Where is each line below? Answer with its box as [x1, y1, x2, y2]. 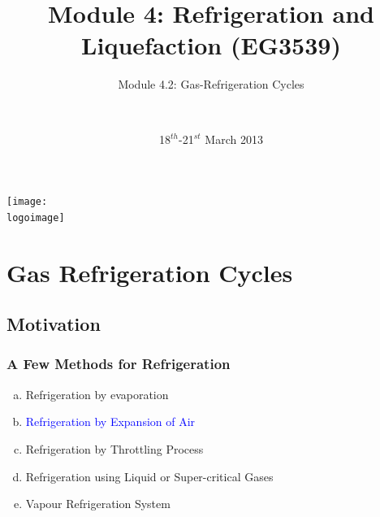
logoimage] [6, 211, 65, 224]
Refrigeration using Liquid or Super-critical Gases [25, 467, 274, 484]
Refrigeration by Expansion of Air [25, 413, 196, 430]
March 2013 [205, 130, 263, 147]
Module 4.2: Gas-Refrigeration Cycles [118, 76, 304, 93]
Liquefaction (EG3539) [81, 28, 341, 62]
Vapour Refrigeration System [25, 495, 171, 512]
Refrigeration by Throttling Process [25, 440, 204, 457]
